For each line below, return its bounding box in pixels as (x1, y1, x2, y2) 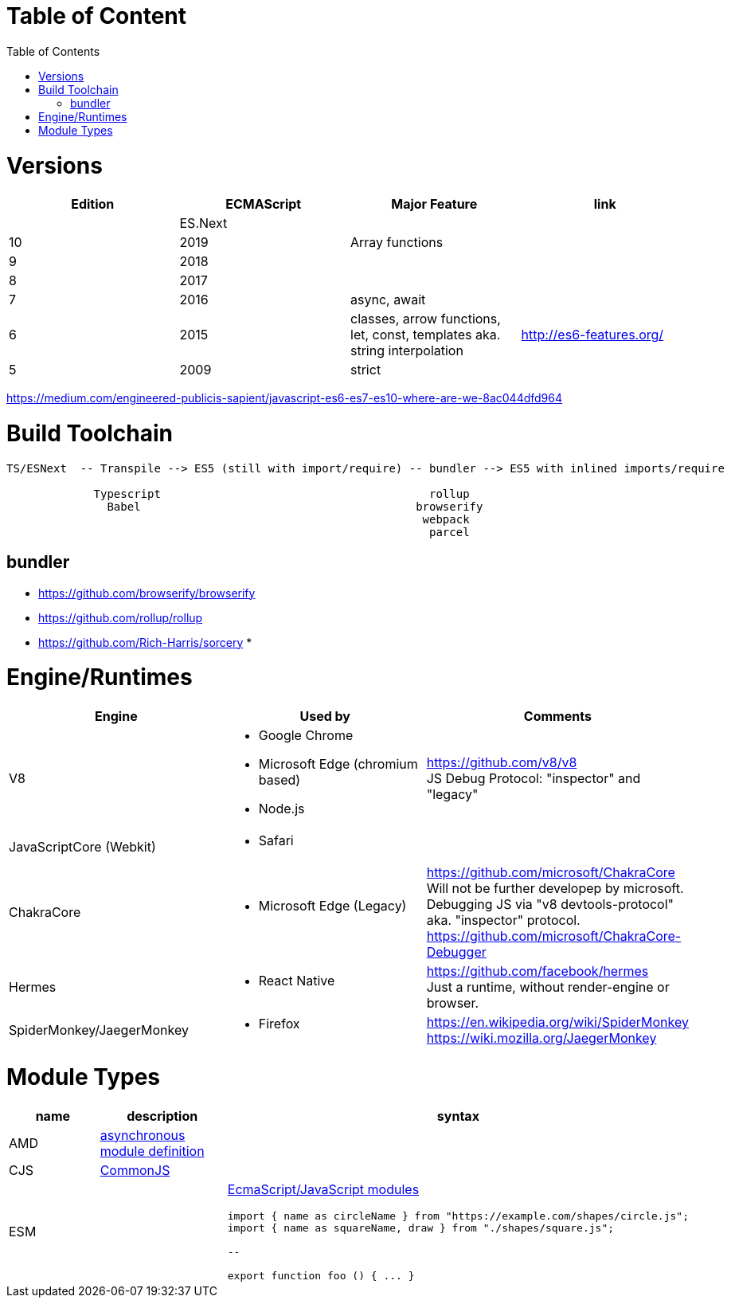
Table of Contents (6, 44, 100, 58)
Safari (258, 832, 294, 849)
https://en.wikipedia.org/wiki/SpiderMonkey (426, 1014, 689, 1031)
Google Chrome (258, 727, 354, 744)
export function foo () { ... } (227, 1269, 415, 1282)
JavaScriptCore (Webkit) (9, 839, 156, 856)
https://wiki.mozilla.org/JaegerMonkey (426, 1030, 657, 1047)
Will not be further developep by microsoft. (426, 880, 684, 897)
